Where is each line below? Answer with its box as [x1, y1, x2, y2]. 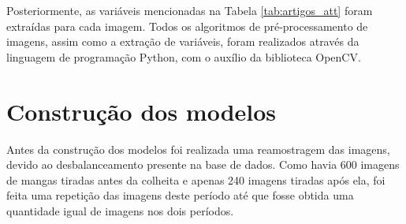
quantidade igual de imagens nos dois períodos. [6, 202, 234, 218]
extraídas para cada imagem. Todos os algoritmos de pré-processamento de [6, 17, 368, 34]
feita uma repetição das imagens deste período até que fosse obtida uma [6, 187, 354, 203]
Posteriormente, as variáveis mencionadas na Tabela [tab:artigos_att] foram [6, 2, 373, 18]
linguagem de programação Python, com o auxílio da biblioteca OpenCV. [6, 48, 361, 65]
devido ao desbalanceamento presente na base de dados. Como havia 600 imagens [6, 156, 400, 173]
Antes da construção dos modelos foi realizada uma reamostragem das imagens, [6, 140, 390, 157]
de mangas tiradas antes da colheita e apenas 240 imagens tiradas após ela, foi [6, 171, 386, 188]
